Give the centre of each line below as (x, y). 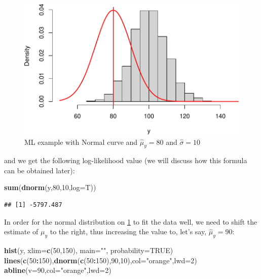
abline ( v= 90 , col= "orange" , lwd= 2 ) (58, 270)
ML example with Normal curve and (81, 142)
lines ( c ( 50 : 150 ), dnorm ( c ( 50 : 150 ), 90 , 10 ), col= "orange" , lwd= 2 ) (101, 260)
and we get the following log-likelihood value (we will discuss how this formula (126, 160)
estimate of (21, 231)
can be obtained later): (40, 170)
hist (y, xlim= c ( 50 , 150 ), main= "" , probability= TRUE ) (89, 250)
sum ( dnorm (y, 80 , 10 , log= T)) (50, 187)
